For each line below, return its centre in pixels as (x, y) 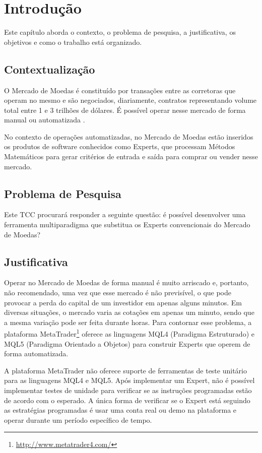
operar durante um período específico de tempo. (78, 419)
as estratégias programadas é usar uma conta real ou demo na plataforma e (120, 410)
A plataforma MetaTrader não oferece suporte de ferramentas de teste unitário (125, 370)
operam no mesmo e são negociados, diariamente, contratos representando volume (130, 100)
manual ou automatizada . (45, 120)
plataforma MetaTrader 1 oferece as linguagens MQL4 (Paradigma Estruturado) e (129, 333)
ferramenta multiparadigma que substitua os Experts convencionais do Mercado (127, 224)
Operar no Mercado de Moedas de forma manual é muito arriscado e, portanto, (126, 282)
